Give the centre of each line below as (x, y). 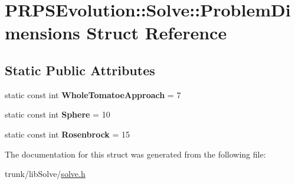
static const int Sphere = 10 (58, 114)
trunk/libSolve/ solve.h (45, 174)
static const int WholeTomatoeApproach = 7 (93, 94)
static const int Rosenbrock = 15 (68, 134)
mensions (42, 33)
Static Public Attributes (80, 70)
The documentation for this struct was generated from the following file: (135, 154)
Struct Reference (157, 33)
